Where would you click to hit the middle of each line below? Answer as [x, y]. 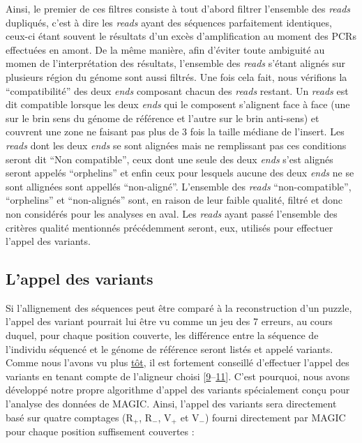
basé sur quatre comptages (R [69, 417]
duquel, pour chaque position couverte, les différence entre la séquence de [162, 335]
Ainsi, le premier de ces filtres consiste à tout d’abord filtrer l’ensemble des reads [178, 8]
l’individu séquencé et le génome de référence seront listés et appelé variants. [169, 348]
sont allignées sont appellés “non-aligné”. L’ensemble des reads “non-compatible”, [179, 186]
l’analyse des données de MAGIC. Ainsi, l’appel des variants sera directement [171, 404]
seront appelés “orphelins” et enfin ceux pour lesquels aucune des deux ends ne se [180, 173]
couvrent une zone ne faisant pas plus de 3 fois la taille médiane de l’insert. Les [175, 132]
